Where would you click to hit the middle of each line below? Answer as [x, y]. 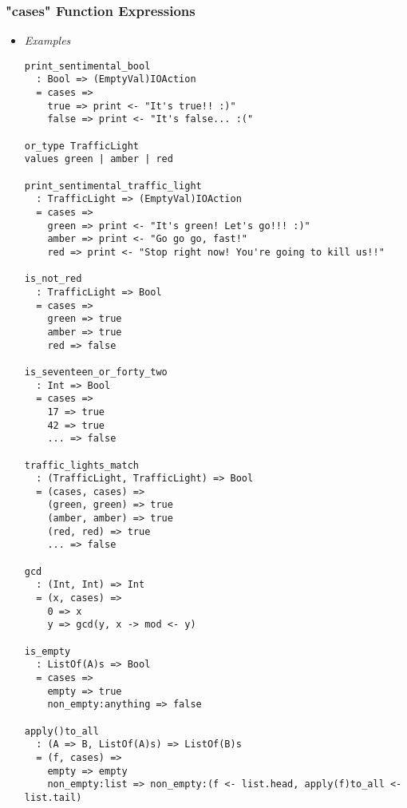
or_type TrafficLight [81, 146]
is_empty [47, 651]
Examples [47, 40]
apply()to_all [61, 731]
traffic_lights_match [81, 465]
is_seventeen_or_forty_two [96, 372]
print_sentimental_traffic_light [113, 186]
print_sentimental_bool [87, 66]
